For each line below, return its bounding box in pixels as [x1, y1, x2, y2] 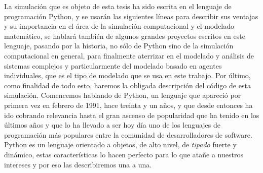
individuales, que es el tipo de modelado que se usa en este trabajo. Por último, [4, 70, 251, 81]
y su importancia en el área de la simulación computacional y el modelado [4, 21, 235, 31]
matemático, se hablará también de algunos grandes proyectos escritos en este [4, 30, 245, 41]
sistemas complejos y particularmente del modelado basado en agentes [4, 60, 222, 71]
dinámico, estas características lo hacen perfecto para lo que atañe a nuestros [4, 149, 243, 159]
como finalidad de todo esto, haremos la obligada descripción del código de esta [4, 80, 251, 90]
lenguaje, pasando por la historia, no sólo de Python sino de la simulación [4, 40, 234, 51]
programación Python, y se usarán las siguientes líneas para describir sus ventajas [4, 11, 258, 21]
